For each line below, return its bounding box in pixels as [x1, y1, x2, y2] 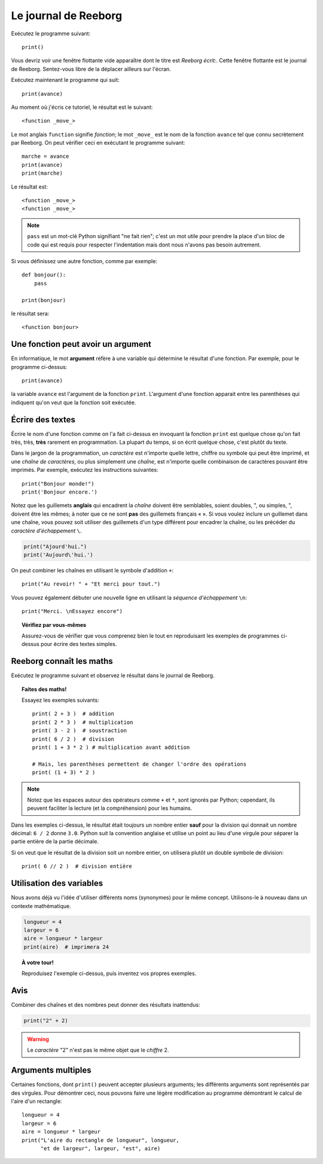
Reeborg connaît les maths [11, 656, 113, 666]
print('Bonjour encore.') [22, 489, 98, 496]
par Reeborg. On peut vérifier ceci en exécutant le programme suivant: [11, 139, 185, 147]
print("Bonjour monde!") [22, 480, 95, 487]
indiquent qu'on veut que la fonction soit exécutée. [11, 398, 136, 406]
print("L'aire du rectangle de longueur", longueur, [22, 1136, 179, 1144]
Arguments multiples [11, 1065, 92, 1075]
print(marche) [22, 170, 63, 176]
